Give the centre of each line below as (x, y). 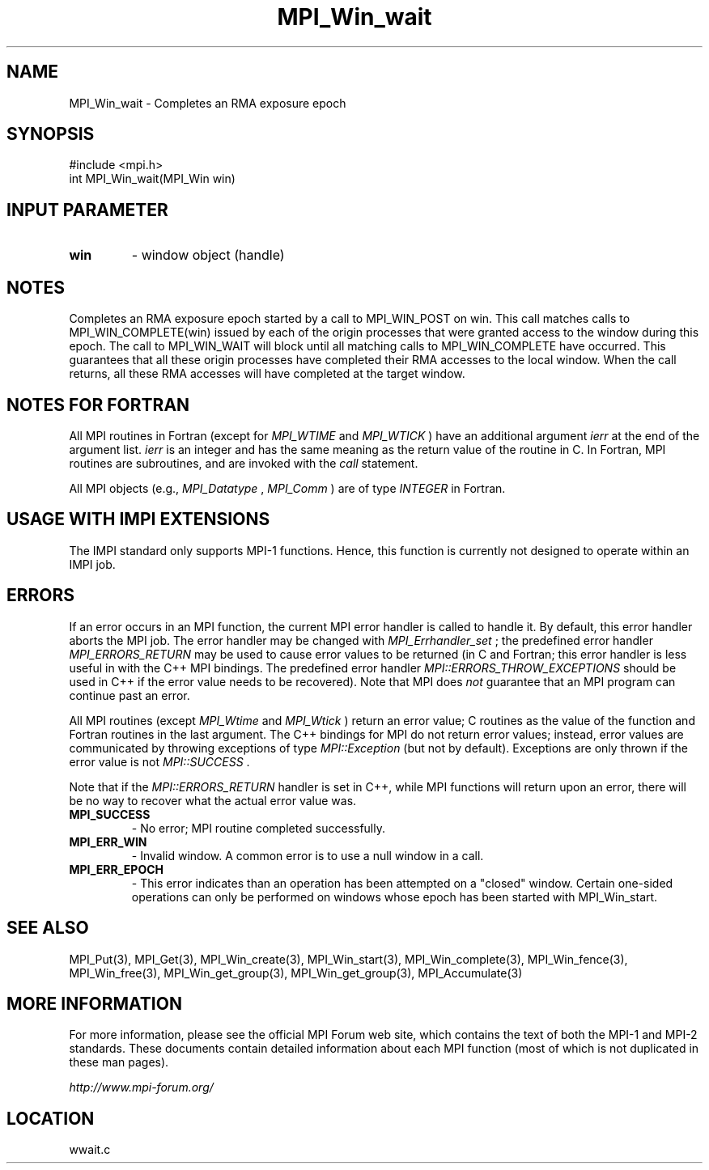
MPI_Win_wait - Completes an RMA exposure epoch (208, 103)
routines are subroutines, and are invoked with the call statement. (244, 463)
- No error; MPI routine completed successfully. (259, 828)
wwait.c (90, 1150)
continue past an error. (129, 695)
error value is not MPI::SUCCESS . (159, 761)
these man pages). (119, 1062)
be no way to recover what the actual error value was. (213, 800)
